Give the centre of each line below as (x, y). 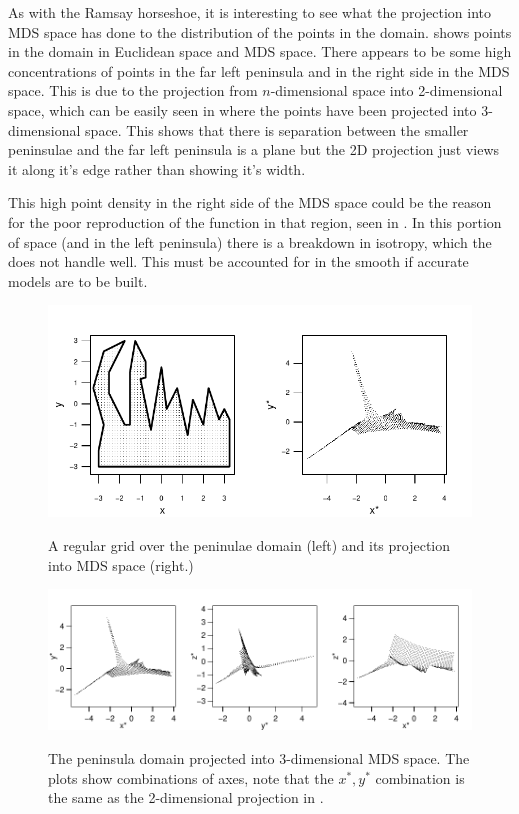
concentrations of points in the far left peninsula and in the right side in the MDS (259, 70)
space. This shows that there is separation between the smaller (277, 129)
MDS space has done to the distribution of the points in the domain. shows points (260, 31)
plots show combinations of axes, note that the (191, 777)
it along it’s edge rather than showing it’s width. (157, 168)
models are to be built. (78, 280)
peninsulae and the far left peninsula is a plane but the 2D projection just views (254, 149)
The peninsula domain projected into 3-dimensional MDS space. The (259, 758)
